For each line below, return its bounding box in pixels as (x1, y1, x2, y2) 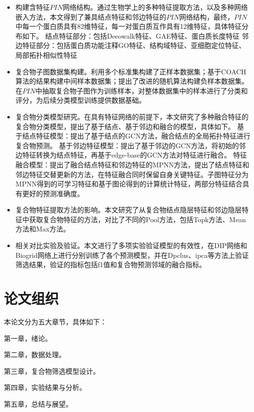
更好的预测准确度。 (22, 188, 84, 198)
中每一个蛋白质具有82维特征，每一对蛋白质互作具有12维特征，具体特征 (15, 21, 242, 31)
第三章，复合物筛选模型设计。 (4, 366, 100, 376)
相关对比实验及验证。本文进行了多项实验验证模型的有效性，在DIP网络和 (15, 240, 248, 251)
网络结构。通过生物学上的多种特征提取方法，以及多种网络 (63, 2, 248, 12)
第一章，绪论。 (4, 333, 52, 343)
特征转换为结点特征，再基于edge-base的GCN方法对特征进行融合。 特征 (22, 150, 247, 160)
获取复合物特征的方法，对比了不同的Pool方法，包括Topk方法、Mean (29, 214, 246, 224)
